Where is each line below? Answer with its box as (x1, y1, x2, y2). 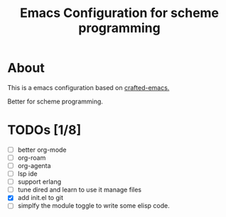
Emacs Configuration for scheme (20, 5, 219, 21)
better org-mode (17, 145, 67, 154)
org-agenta (17, 162, 51, 169)
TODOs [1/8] (7, 122, 82, 138)
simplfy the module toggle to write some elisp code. (17, 201, 170, 210)
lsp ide (17, 169, 38, 178)
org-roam (17, 153, 46, 162)
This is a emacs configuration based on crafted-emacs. (7, 83, 170, 91)
